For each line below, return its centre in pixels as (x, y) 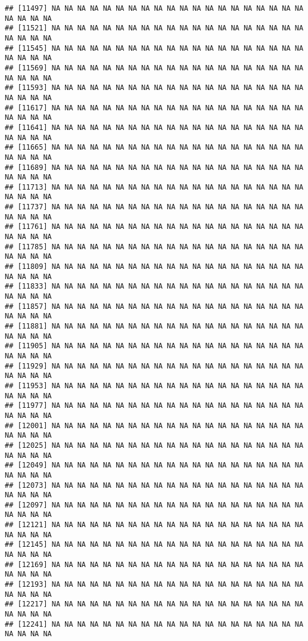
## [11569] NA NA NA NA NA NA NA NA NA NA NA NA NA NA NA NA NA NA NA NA (154, 68)
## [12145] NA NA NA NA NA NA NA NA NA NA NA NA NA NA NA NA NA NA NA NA (154, 545)
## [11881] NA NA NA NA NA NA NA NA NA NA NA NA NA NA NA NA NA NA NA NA (154, 326)
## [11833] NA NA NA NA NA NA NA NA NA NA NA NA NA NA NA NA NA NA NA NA (154, 287)
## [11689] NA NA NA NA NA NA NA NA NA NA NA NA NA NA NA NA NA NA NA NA (154, 167)
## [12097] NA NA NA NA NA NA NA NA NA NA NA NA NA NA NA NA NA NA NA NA (154, 505)
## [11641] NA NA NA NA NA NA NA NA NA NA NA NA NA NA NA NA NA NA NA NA (154, 127)
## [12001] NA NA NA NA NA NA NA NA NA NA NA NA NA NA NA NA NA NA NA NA (154, 425)
